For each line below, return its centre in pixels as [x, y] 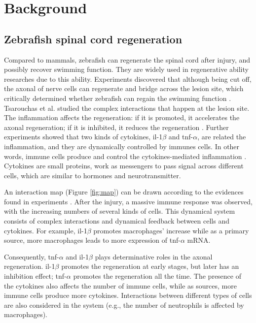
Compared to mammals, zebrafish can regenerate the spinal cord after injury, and [127, 59]
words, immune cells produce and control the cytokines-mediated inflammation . [125, 156]
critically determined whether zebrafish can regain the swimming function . [118, 98]
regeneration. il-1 [30, 266]
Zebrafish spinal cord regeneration [93, 39]
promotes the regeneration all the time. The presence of [157, 276]
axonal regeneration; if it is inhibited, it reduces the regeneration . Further [116, 127]
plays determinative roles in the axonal [154, 256]
